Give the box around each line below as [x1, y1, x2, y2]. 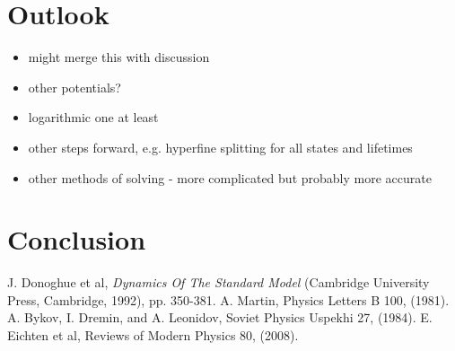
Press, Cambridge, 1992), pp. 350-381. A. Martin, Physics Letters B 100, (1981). [7, 290, 450, 309]
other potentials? [28, 77, 121, 96]
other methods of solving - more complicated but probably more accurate [28, 168, 432, 187]
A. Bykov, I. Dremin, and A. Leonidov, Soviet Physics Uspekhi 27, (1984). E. [7, 308, 433, 327]
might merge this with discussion [28, 48, 210, 66]
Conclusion [7, 221, 146, 258]
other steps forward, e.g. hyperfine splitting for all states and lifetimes [28, 137, 413, 156]
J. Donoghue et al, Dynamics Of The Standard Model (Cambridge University [7, 273, 430, 292]
